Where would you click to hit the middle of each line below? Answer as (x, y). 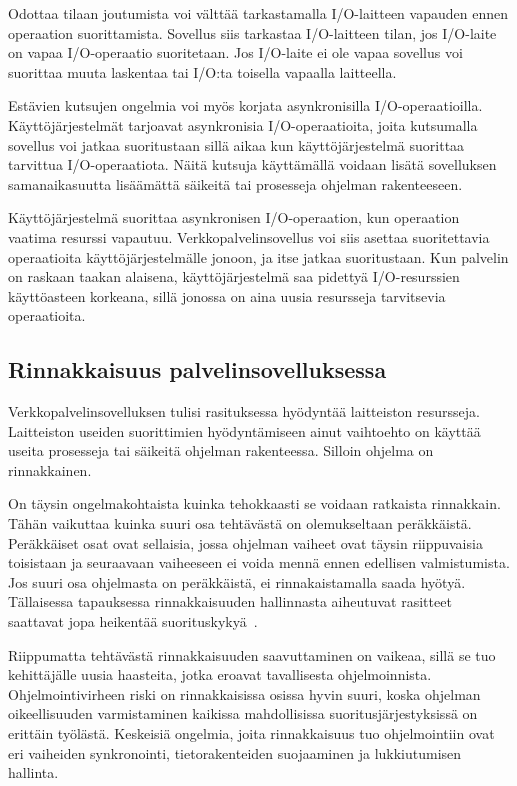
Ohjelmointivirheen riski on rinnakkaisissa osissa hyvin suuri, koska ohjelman (244, 693)
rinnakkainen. (50, 469)
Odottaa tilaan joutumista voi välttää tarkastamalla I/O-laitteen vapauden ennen (258, 13)
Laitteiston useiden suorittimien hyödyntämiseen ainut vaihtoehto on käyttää (244, 430)
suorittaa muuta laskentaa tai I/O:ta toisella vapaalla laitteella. (202, 71)
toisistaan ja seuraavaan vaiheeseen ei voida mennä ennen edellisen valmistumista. (259, 562)
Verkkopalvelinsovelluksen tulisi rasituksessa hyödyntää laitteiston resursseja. (244, 411)
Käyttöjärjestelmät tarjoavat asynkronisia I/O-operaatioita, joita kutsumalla (243, 124)
